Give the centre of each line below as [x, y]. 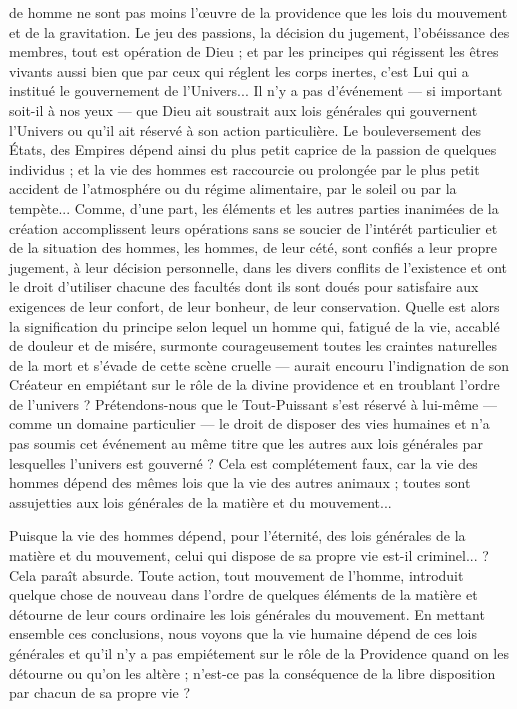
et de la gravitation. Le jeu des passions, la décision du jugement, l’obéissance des [259, 31]
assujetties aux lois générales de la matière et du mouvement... [200, 501]
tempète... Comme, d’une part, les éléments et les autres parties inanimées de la [254, 207]
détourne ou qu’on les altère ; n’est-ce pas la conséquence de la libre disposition [252, 672]
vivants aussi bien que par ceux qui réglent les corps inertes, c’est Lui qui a [239, 70]
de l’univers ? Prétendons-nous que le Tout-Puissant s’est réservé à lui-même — [253, 403]
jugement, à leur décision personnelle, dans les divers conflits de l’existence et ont [258, 266]
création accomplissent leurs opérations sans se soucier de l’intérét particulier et [253, 227]
